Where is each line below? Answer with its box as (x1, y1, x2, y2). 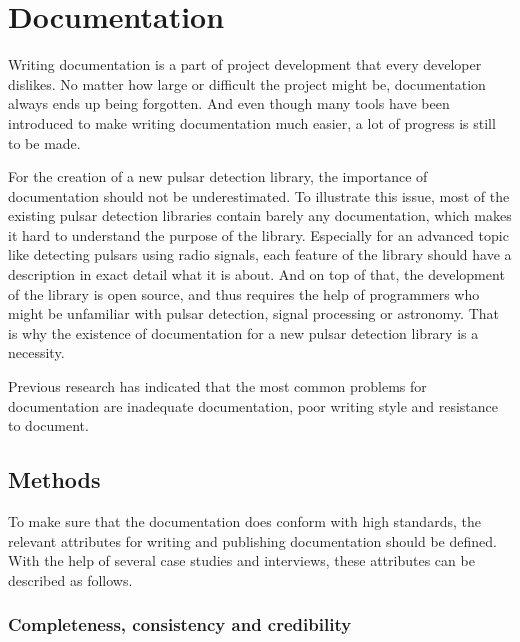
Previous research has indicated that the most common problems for (8, 376, 427, 397)
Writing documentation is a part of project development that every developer (8, 54, 482, 75)
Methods (8, 464, 101, 495)
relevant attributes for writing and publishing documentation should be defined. (8, 530, 497, 551)
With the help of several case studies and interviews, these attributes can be (8, 550, 475, 571)
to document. (8, 415, 89, 436)
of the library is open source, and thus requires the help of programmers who (8, 283, 480, 304)
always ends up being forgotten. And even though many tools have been (8, 93, 450, 114)
